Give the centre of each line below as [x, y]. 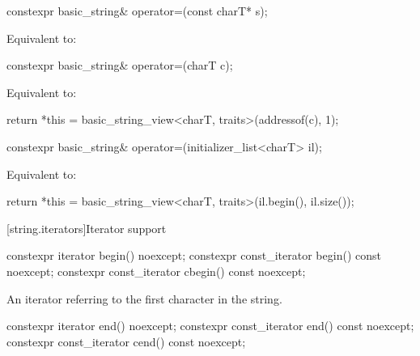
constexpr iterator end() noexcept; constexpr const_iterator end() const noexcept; [210, 326]
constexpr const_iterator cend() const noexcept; [126, 341]
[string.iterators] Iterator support [87, 228]
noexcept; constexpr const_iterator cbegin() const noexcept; [156, 271]
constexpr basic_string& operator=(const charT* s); [137, 11]
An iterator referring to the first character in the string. [144, 298]
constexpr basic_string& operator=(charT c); [120, 65]
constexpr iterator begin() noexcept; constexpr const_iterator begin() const [194, 255]
